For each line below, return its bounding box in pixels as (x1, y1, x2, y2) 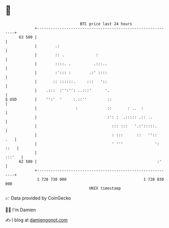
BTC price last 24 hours (80, 21, 133, 26)
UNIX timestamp (89, 185, 121, 191)
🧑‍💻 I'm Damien (5, 207, 36, 213)
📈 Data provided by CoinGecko (5, 195, 71, 201)
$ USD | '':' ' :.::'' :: (5, 96, 112, 102)
